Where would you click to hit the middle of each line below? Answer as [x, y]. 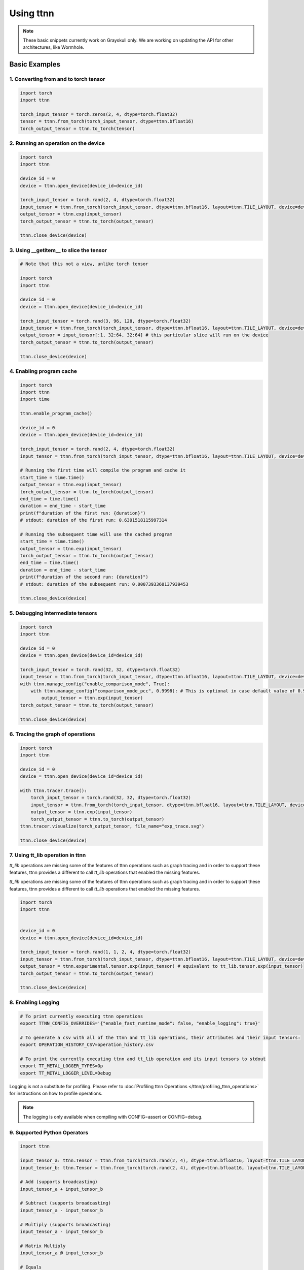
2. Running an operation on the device [57, 143]
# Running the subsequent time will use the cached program [96, 534]
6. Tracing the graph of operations [52, 734]
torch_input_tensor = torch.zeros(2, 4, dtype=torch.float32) [99, 115]
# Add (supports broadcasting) [59, 1182]
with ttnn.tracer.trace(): [53, 791]
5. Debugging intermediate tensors [53, 613]
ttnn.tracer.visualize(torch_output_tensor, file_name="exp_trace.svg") [112, 826]
